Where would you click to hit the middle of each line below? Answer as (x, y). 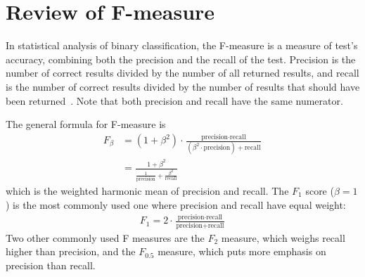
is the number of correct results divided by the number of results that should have (183, 86)
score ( (320, 190)
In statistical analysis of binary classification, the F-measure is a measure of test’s (182, 45)
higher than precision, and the (71, 251)
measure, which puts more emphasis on (242, 251)
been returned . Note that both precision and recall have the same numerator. (174, 100)
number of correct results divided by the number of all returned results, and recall (182, 73)
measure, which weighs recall (283, 237)
